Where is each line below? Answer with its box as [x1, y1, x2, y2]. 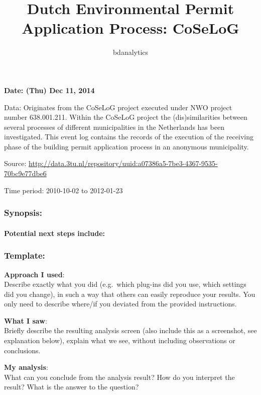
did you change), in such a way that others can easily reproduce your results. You [4, 288, 255, 299]
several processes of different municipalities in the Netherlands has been [4, 121, 224, 132]
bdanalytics [112, 47, 149, 57]
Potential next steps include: [4, 227, 105, 238]
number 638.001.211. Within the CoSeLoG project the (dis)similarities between [4, 112, 247, 122]
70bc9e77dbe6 [4, 168, 47, 179]
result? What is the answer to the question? [4, 381, 139, 392]
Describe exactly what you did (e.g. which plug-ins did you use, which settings [4, 279, 246, 289]
